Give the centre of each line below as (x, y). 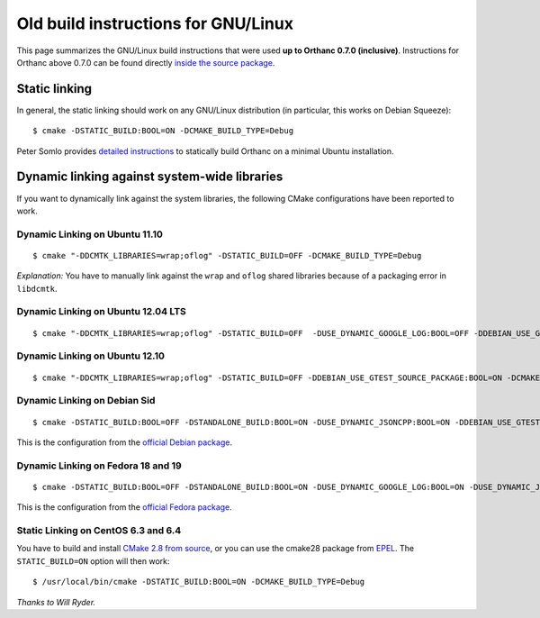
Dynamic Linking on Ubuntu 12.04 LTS (101, 312)
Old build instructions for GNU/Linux (155, 23)
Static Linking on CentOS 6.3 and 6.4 (99, 531)
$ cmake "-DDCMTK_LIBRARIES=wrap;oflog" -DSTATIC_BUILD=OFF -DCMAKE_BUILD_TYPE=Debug (227, 255)
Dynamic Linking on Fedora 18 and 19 (99, 466)
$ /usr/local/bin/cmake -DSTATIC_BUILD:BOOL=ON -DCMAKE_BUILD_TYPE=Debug (199, 582)
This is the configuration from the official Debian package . (125, 442)
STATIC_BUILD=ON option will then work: (93, 561)
